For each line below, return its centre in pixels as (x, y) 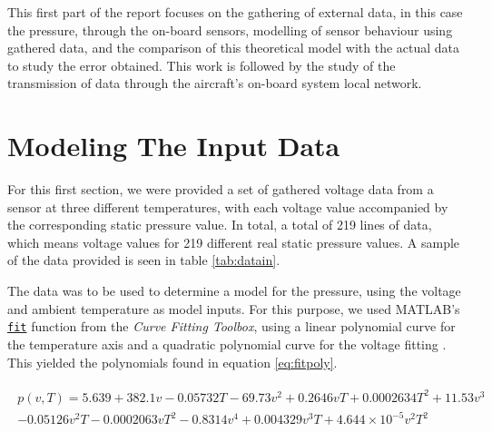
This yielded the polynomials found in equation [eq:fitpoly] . (172, 362)
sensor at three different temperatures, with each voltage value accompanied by (228, 206)
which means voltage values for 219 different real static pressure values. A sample (234, 242)
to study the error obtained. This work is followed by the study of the (202, 65)
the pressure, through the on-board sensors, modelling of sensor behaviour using (230, 29)
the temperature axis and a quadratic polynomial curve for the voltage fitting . (227, 344)
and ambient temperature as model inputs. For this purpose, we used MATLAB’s (234, 308)
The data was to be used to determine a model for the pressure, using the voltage (234, 291)
